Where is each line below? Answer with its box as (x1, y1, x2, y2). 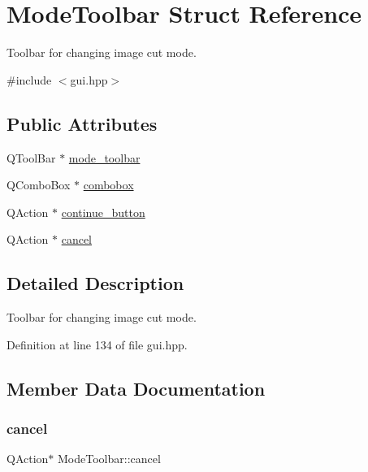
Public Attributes (6, 110, 158, 136)
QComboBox (6, 176, 71, 193)
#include (6, 71, 52, 88)
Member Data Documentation (6, 375, 266, 401)
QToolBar (6, 149, 56, 166)
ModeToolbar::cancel (58, 450, 161, 467)
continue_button (61, 203, 145, 220)
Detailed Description (6, 271, 184, 296)
